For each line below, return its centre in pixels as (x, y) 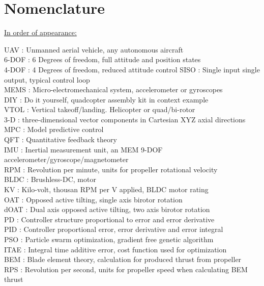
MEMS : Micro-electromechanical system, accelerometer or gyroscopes (113, 89)
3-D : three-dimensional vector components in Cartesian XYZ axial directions (125, 119)
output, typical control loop (47, 79)
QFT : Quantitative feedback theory (61, 139)
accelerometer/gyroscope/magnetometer (66, 159)
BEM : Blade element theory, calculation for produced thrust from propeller (123, 259)
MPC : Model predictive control (54, 129)
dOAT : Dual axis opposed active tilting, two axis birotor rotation (107, 209)
